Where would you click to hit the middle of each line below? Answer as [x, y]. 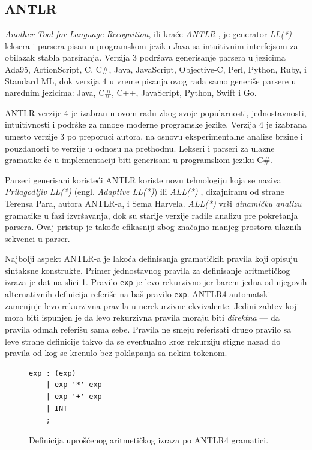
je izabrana [286, 124]
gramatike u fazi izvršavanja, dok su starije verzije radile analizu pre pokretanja [151, 215]
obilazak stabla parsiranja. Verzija [67, 57]
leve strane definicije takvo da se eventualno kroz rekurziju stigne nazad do [143, 341]
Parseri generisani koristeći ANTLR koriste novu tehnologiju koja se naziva [143, 179]
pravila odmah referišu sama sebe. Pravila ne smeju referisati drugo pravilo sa [148, 329]
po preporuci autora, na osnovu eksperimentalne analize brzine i [185, 136]
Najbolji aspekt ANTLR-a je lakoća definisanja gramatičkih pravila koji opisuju [151, 259]
